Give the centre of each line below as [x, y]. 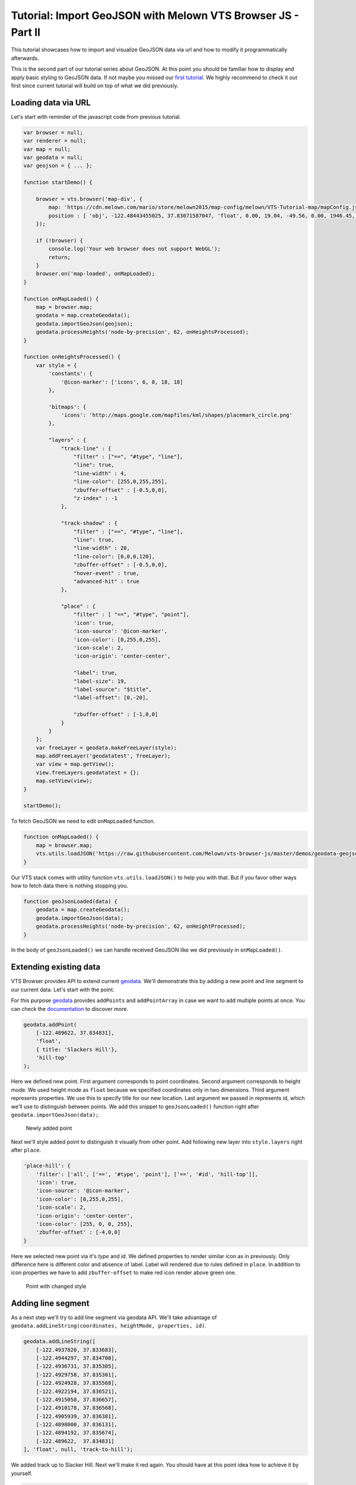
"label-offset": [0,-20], [111, 698]
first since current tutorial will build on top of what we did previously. [95, 86]
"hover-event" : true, [106, 573]
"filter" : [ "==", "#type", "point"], [131, 614]
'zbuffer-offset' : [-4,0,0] [78, 1232]
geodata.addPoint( [50, 1024]
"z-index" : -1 [96, 498]
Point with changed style [56, 1286]
